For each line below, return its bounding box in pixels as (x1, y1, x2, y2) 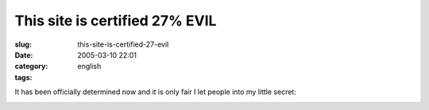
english (77, 62, 102, 71)
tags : (14, 72, 33, 82)
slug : (14, 40, 32, 49)
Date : (14, 50, 33, 59)
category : (14, 62, 48, 71)
